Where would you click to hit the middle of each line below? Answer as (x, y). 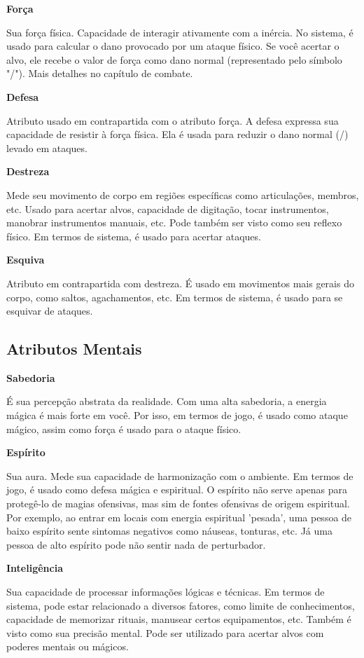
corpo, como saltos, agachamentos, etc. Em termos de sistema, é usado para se (175, 297)
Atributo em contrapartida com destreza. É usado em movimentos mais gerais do (180, 283)
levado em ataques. (47, 148)
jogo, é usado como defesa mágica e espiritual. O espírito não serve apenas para (177, 489)
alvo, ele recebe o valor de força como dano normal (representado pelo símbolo (174, 59)
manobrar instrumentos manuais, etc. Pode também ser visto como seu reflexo (174, 222)
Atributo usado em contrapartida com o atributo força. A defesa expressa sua (173, 120)
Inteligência (35, 568)
